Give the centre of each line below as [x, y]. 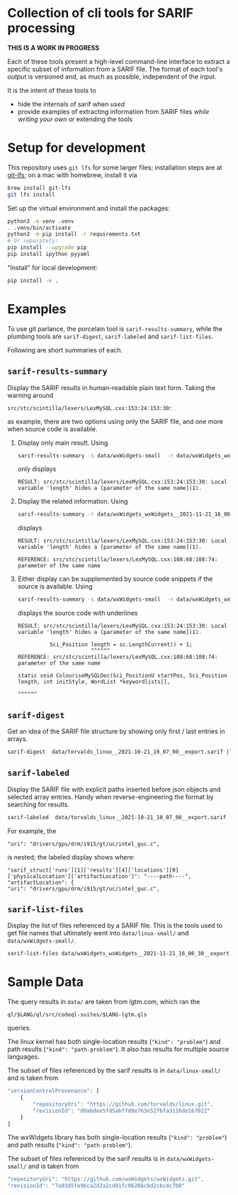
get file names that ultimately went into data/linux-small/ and [98, 933]
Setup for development [76, 148]
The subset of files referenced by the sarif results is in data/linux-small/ [114, 1071]
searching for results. [38, 804]
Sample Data [45, 982]
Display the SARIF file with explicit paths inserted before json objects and [114, 789]
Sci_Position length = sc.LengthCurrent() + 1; [121, 645]
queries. [19, 1028]
